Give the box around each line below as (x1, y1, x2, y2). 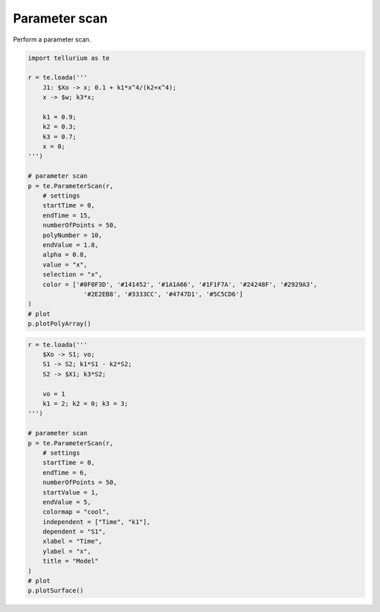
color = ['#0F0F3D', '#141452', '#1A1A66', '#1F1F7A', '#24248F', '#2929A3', (42, 280, 318, 288)
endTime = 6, (42, 468, 88, 476)
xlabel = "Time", (42, 537, 103, 545)
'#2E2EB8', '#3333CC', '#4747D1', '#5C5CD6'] (83, 290, 243, 298)
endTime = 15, (42, 211, 91, 219)
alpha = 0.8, (42, 250, 88, 259)
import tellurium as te (27, 53, 110, 62)
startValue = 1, (42, 488, 99, 496)
